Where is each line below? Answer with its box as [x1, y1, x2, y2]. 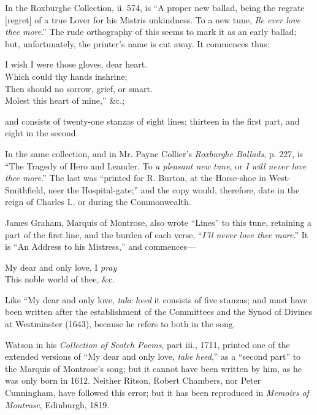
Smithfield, [5, 183, 46, 196]
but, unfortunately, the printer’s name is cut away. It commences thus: [5, 37, 270, 50]
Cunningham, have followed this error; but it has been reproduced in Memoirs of [5, 386, 309, 399]
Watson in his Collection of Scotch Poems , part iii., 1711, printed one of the [5, 338, 290, 351]
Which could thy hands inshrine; [5, 69, 128, 82]
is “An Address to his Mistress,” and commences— [5, 240, 196, 253]
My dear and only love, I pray [5, 260, 117, 273]
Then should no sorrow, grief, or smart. [5, 82, 153, 95]
